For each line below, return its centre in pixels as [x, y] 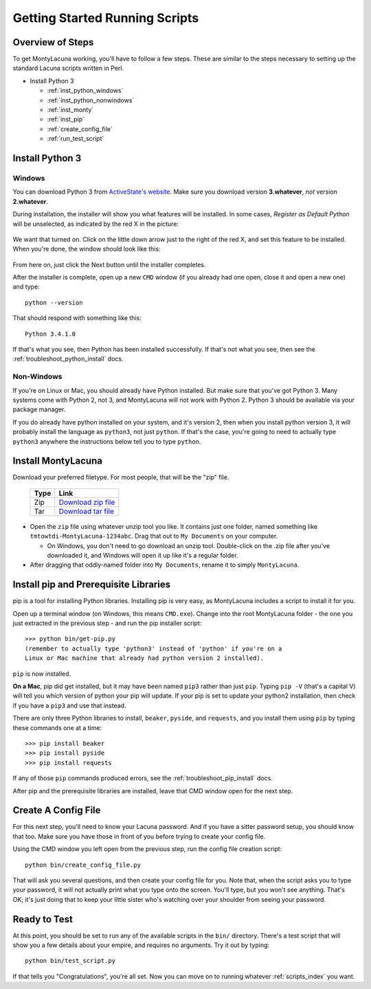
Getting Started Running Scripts [106, 18]
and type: [26, 287]
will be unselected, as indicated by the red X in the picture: [95, 224]
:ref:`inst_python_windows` [85, 91]
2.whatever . [30, 201]
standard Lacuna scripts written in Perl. [68, 68]
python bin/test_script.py [70, 961]
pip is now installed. [42, 674]
